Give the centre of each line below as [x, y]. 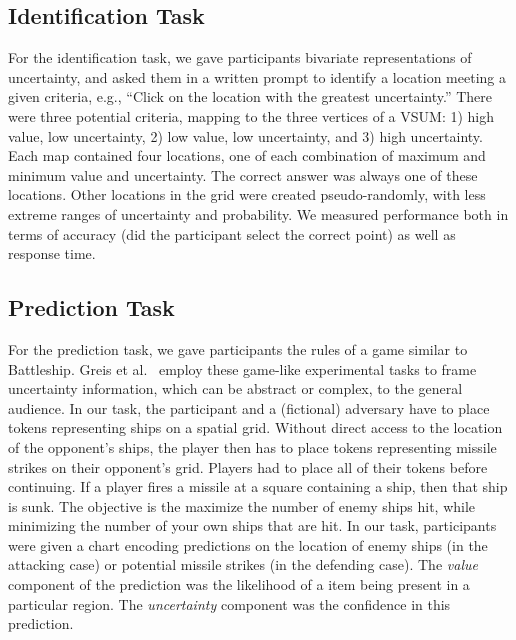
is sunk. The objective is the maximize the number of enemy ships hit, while [242, 505]
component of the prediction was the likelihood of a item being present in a [239, 584]
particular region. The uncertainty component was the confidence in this [229, 603]
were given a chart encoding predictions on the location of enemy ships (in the [248, 544]
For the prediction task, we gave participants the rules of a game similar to [238, 348]
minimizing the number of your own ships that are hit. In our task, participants [252, 525]
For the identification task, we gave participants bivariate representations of [240, 57]
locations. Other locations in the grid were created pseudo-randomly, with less [247, 194]
